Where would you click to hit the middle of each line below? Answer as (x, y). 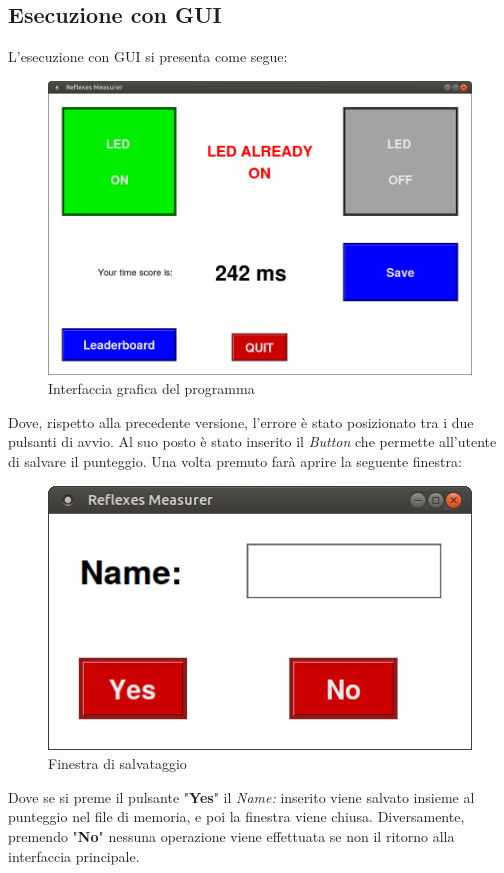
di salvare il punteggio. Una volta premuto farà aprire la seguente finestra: (235, 460)
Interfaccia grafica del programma (151, 388)
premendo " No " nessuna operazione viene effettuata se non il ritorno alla (231, 836)
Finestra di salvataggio (117, 763)
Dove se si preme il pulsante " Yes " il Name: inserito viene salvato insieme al (241, 796)
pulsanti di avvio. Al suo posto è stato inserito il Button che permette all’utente (252, 441)
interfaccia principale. (74, 855)
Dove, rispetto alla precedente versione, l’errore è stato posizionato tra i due (241, 421)
